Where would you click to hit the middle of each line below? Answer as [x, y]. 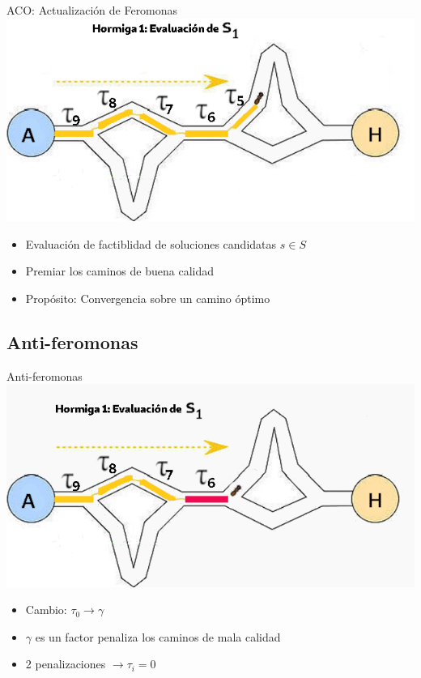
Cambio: [46, 610]
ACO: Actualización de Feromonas [92, 10]
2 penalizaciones [66, 664]
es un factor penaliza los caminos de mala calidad [158, 636]
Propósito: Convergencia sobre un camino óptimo [148, 298]
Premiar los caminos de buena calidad [119, 271]
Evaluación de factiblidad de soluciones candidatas [151, 243]
